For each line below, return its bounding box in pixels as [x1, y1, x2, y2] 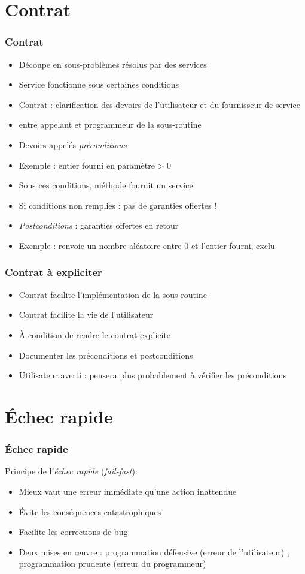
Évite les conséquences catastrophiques [19, 505, 161, 518]
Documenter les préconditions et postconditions [19, 348, 193, 361]
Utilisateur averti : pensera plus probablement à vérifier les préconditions [19, 369, 286, 381]
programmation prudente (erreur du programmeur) [19, 557, 206, 570]
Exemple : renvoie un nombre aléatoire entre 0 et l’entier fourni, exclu [19, 239, 275, 251]
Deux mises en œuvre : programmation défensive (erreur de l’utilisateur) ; [19, 545, 289, 558]
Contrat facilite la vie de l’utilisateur [19, 308, 154, 321]
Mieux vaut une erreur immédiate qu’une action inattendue [19, 485, 237, 497]
